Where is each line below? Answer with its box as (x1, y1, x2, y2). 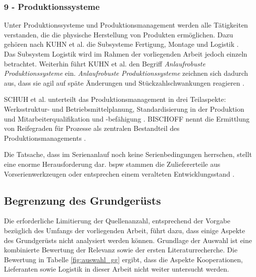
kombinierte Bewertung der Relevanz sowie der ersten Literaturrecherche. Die (4, 245, 238, 255)
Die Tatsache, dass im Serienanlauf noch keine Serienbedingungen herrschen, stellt (4, 149, 252, 159)
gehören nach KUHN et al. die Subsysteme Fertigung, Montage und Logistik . (4, 39, 239, 49)
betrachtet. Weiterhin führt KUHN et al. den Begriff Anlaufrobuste (4, 58, 206, 68)
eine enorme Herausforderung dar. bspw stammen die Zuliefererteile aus (4, 158, 221, 169)
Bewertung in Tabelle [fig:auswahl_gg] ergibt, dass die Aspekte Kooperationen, (4, 254, 243, 264)
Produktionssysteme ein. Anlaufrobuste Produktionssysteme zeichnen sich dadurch (4, 68, 248, 78)
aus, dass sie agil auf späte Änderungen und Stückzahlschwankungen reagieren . (4, 77, 245, 88)
